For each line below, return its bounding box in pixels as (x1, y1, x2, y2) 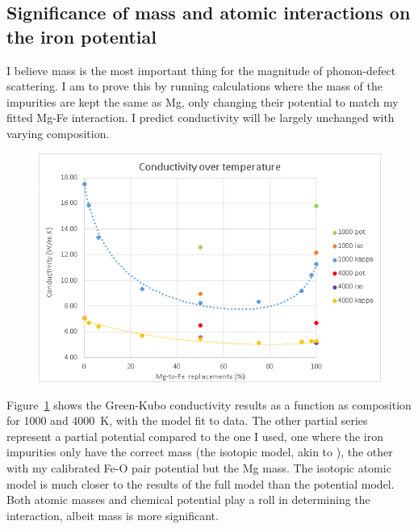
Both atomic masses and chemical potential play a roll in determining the (6, 491, 370, 508)
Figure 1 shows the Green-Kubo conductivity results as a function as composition (6, 396, 412, 413)
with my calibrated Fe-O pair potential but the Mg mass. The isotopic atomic (6, 459, 391, 476)
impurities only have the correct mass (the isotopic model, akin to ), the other (6, 443, 393, 460)
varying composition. (6, 124, 110, 141)
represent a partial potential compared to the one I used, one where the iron (6, 427, 384, 444)
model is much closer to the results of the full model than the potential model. (6, 475, 395, 492)
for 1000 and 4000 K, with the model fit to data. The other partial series (6, 412, 368, 429)
